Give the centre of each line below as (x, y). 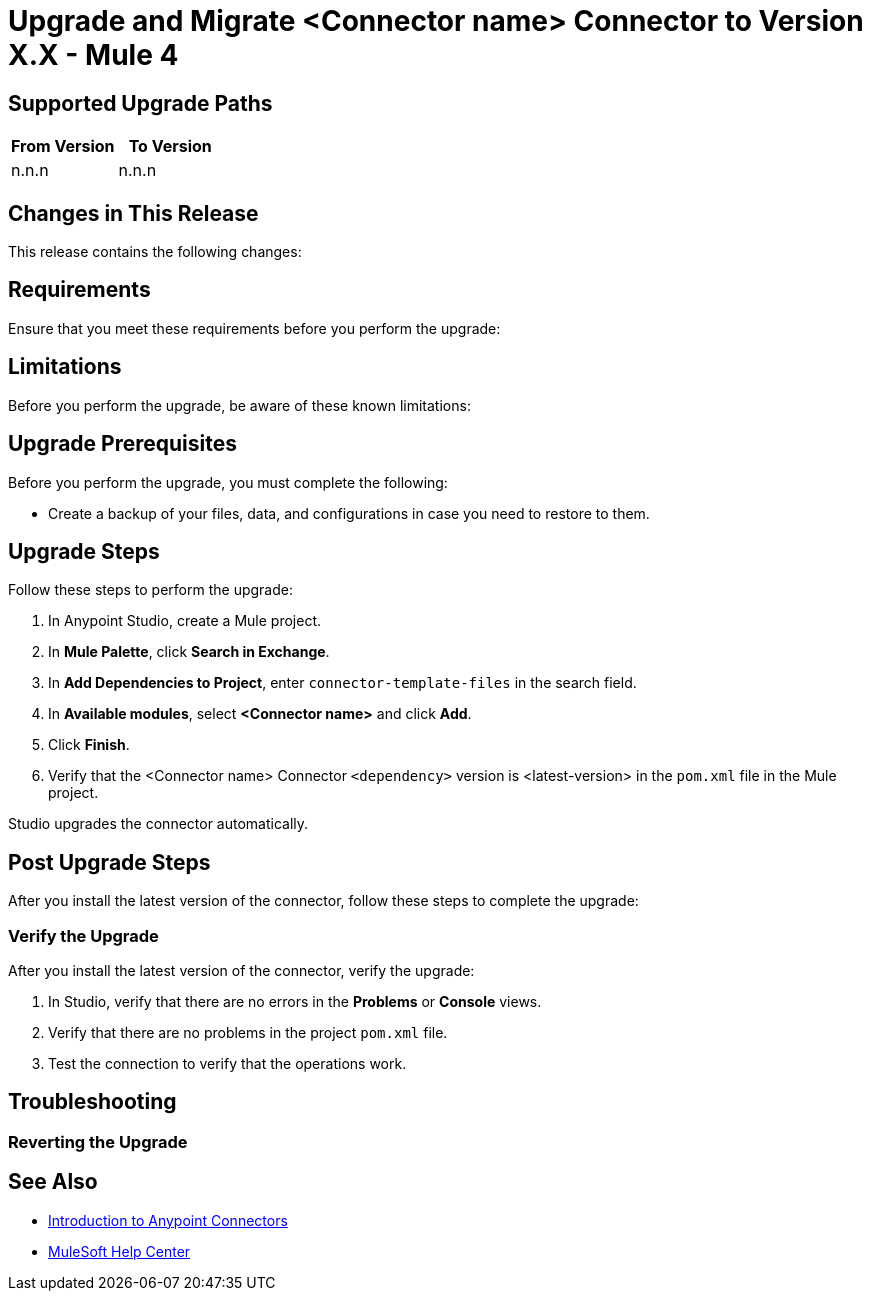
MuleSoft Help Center (119, 1251)
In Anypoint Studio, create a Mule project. (184, 621)
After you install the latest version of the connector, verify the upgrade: (241, 970)
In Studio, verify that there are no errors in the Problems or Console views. (295, 1001)
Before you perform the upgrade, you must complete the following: (228, 482)
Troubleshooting (92, 1102)
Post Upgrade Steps (109, 862)
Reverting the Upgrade (98, 1141)
